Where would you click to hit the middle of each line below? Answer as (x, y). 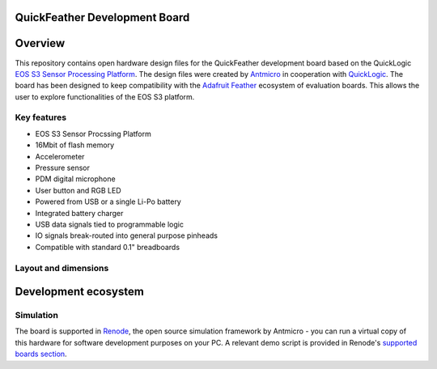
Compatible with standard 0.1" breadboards (108, 247)
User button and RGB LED (78, 190)
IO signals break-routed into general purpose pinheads (127, 235)
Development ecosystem (80, 292)
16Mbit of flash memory (75, 145)
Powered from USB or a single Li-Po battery (108, 201)
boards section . (41, 354)
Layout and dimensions (62, 268)
